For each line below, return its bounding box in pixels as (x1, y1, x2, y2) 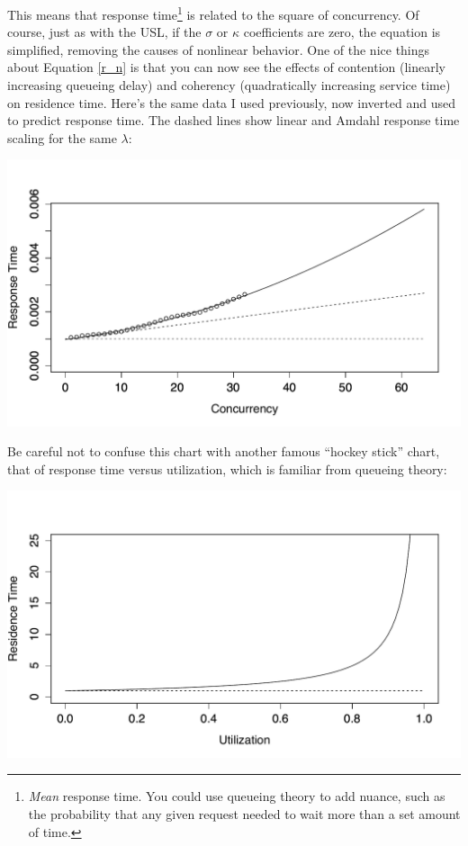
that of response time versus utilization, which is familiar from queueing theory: (7, 459, 447, 478)
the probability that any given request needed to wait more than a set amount (28, 804, 461, 823)
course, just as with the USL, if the (7, 22, 202, 41)
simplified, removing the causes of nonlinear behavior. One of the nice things (7, 40, 430, 58)
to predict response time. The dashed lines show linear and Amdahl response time (7, 111, 460, 130)
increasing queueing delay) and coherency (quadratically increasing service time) (7, 76, 451, 94)
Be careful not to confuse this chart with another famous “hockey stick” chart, (7, 442, 440, 461)
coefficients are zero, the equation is (243, 22, 441, 41)
